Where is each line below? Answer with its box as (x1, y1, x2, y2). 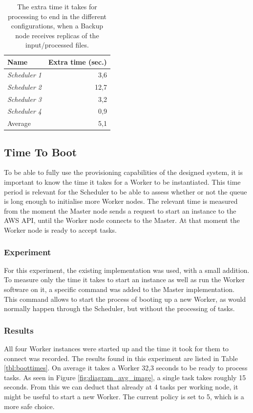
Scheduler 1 (7, 69, 42, 79)
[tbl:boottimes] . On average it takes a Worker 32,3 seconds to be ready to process (4, 363, 248, 373)
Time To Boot (4, 144, 77, 159)
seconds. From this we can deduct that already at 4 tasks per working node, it (4, 382, 238, 392)
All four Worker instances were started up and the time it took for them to (4, 343, 229, 354)
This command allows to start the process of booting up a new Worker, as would (4, 293, 246, 304)
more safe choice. (4, 401, 55, 411)
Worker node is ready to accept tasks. (4, 225, 117, 235)
